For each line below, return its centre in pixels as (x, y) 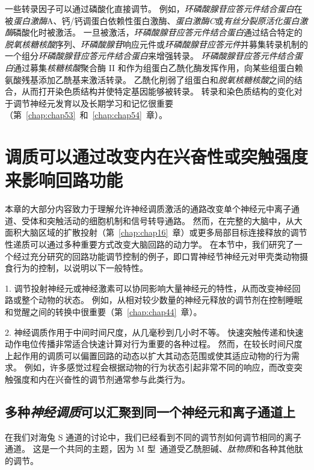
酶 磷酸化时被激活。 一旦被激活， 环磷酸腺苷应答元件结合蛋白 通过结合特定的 (154, 32)
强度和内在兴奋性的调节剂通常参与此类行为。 (101, 379)
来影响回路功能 (64, 180)
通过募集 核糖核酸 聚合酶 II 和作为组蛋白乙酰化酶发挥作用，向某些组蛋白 (154, 67)
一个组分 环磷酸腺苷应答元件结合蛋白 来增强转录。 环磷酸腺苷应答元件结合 (149, 56)
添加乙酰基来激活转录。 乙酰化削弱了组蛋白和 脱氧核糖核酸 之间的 (166, 79)
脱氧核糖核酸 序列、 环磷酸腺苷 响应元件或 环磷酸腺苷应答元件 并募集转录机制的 (156, 44)
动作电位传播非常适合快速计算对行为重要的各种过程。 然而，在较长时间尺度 (154, 344)
